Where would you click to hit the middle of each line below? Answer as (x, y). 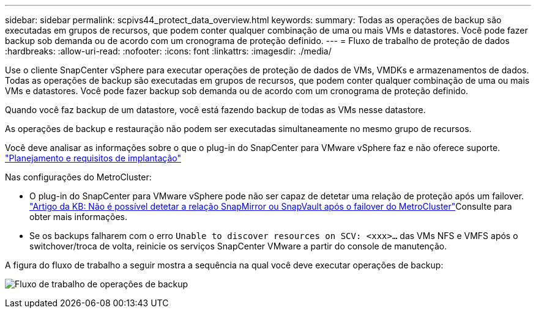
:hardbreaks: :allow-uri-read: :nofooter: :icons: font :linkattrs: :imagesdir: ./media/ (168, 51)
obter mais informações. (79, 217)
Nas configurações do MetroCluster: (78, 177)
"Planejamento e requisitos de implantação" (93, 158)
